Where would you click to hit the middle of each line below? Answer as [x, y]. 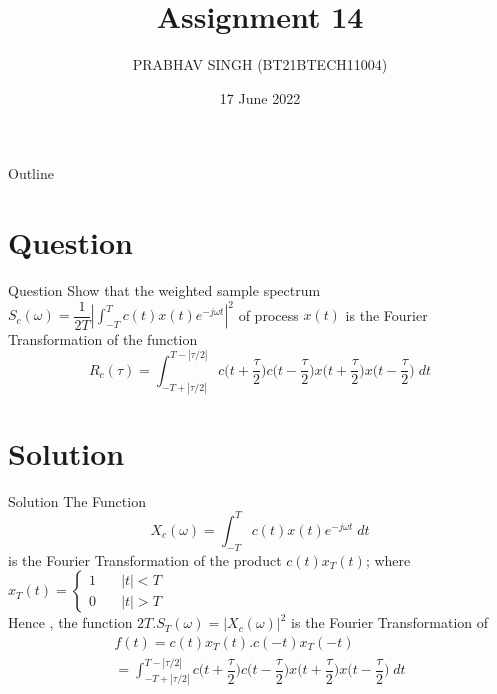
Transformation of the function [103, 338]
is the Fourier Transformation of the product [145, 559]
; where [388, 559]
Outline [31, 173]
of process [268, 314]
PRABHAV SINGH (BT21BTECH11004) [260, 64]
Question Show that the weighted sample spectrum [164, 290]
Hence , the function [70, 622]
